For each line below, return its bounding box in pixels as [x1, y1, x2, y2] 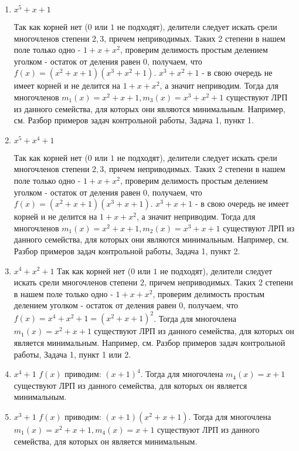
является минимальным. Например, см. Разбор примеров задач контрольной [13, 336, 286, 348]
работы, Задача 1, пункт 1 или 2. [13, 348, 131, 360]
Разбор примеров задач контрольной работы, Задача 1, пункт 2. [13, 244, 240, 257]
